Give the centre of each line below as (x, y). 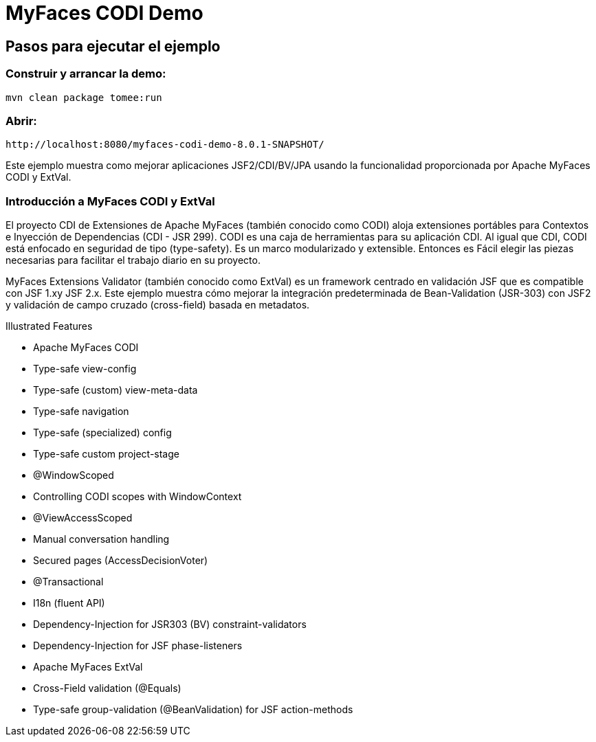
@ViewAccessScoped (83, 518)
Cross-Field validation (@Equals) (107, 688)
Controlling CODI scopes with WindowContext (137, 497)
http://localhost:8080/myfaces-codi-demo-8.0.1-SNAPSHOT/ (165, 145)
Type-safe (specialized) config (102, 433)
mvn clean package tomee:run (84, 97)
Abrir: (21, 121)
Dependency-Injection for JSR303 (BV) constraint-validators (170, 625)
